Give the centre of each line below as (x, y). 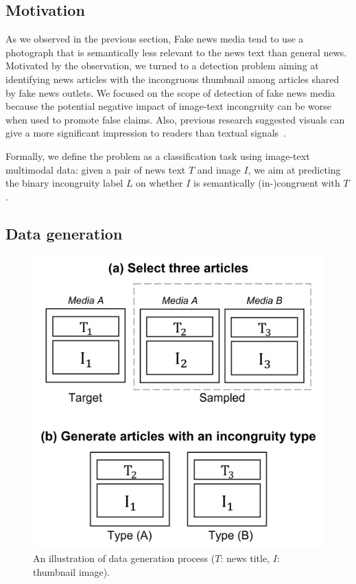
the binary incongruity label (64, 183)
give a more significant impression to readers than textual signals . (146, 133)
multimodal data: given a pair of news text (96, 169)
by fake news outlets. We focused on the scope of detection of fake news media (170, 92)
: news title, (245, 558)
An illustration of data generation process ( (124, 558)
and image (219, 169)
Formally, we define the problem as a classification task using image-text (158, 155)
